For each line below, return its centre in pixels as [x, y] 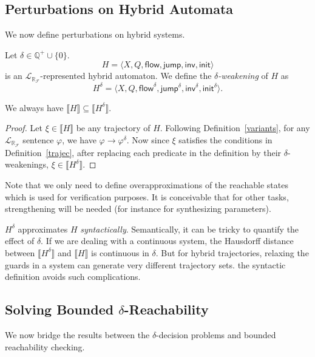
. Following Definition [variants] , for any [235, 128]
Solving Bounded [59, 309]
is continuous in [120, 252]
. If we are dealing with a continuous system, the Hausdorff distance [167, 241]
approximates [43, 229]
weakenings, [27, 164]
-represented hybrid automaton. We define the [126, 76]
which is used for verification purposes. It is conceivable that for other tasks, [147, 196]
